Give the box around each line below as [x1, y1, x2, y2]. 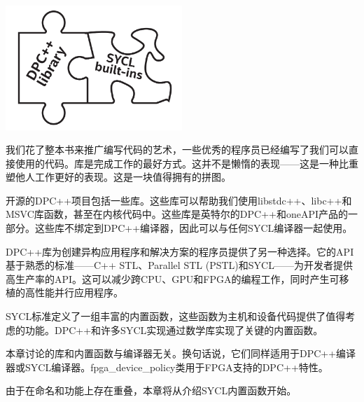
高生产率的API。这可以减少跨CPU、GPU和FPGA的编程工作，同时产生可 [6, 271, 339, 286]
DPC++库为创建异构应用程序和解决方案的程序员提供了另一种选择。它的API [6, 244, 354, 258]
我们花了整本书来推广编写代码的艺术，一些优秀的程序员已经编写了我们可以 [6, 142, 349, 157]
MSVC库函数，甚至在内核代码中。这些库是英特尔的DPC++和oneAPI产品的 [6, 207, 349, 221]
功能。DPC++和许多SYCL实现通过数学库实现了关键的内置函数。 [24, 322, 323, 337]
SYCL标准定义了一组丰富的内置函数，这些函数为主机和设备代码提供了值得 [6, 309, 346, 324]
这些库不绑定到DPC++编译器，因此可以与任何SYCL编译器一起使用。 [34, 221, 353, 235]
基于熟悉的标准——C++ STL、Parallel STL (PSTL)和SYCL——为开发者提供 [6, 258, 353, 272]
